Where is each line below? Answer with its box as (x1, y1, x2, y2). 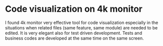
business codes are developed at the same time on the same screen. (5, 35, 144, 41)
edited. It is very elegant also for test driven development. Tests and (5, 30, 142, 36)
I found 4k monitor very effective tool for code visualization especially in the (5, 20, 158, 25)
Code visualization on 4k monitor (5, 3, 143, 15)
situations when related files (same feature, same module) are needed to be (5, 24, 158, 30)
